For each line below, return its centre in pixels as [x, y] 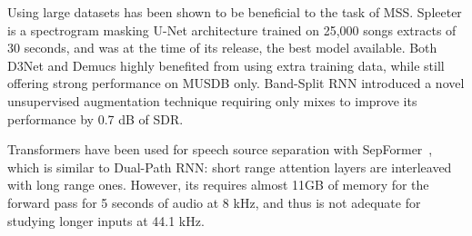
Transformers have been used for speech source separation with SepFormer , [220, 149]
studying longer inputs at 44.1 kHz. [106, 220]
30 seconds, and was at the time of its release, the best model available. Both [222, 48]
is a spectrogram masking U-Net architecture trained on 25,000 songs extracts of [232, 29]
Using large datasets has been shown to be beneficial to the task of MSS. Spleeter [235, 12]
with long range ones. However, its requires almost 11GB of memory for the [218, 185]
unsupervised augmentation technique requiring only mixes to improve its [212, 100]
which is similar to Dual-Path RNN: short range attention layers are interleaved [230, 167]
